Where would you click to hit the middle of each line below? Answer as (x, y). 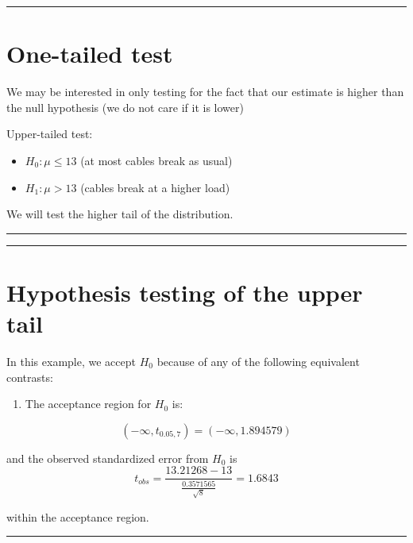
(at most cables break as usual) (156, 160)
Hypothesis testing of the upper (185, 292)
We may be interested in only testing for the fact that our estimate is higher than (205, 92)
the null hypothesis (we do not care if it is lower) (125, 107)
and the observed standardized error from (108, 458)
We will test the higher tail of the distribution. (120, 214)
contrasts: (30, 377)
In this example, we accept (71, 361)
